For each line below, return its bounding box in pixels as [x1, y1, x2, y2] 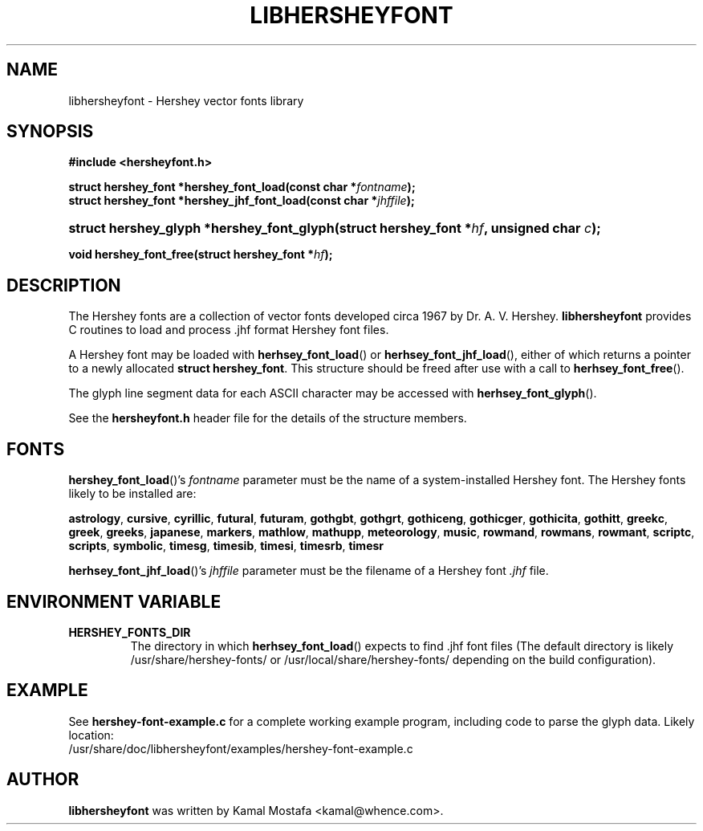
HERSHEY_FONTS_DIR [68, 625, 191, 639]
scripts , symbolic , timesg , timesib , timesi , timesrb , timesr [68, 539, 384, 553]
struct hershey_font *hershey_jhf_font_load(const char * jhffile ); [68, 193, 415, 208]
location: [68, 727, 114, 742]
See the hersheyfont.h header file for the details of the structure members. [68, 411, 467, 426]
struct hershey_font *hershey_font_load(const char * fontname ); [68, 180, 416, 194]
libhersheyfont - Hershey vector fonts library [68, 93, 304, 108]
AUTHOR [6, 769, 79, 790]
